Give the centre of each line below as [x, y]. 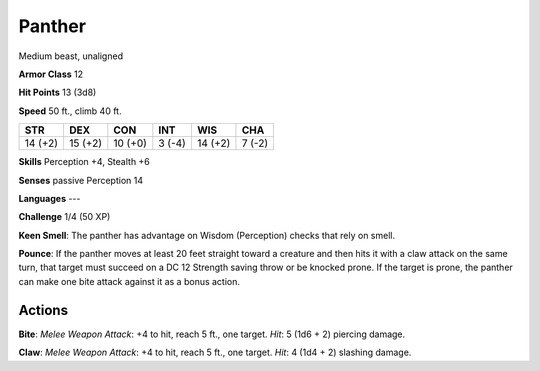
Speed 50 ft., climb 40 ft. [70, 111]
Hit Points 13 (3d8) [57, 92]
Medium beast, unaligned [71, 56]
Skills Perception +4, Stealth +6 [84, 162]
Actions [43, 310]
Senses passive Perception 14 [81, 180]
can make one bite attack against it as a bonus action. [129, 281]
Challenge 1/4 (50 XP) [64, 217]
